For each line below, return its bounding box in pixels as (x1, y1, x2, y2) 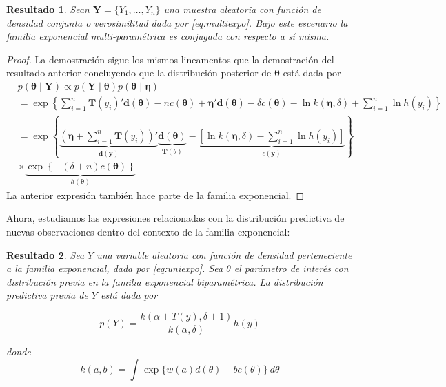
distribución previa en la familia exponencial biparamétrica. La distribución (6, 274, 323, 289)
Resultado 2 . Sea (6, 247, 85, 262)
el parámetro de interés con (234, 261, 349, 275)
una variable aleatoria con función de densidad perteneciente (97, 247, 352, 262)
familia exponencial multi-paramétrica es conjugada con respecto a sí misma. (6, 29, 330, 43)
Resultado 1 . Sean (6, 2, 90, 16)
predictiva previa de (6, 288, 88, 302)
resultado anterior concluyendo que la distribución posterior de (6, 65, 272, 80)
